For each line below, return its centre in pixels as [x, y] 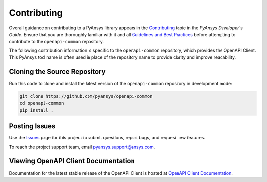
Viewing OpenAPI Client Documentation [72, 161]
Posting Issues [32, 126]
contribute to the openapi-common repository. [56, 42]
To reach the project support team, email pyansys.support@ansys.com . [82, 147]
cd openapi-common [42, 103]
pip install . [37, 110]
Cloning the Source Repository [57, 71]
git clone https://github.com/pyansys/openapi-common [86, 96]
